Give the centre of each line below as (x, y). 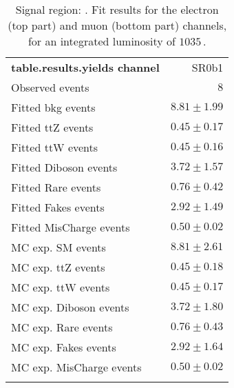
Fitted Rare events (56, 187)
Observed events (50, 87)
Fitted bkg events (53, 107)
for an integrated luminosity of (102, 41)
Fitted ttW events (55, 147)
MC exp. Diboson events (70, 307)
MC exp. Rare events (62, 327)
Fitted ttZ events (52, 127)
